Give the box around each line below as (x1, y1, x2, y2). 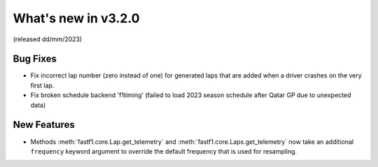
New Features (13, 119, 75, 131)
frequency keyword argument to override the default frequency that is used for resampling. (30, 147, 297, 155)
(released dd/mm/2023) (13, 35, 83, 43)
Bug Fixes (13, 53, 57, 65)
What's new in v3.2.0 (13, 10, 140, 26)
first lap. (30, 81, 55, 89)
